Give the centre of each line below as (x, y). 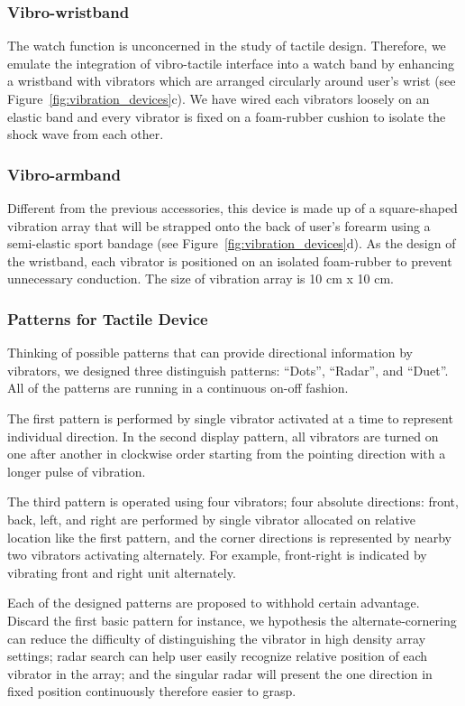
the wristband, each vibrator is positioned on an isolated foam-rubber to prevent (230, 260)
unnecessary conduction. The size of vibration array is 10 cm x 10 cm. (201, 279)
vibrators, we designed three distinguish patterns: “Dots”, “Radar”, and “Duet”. (228, 370)
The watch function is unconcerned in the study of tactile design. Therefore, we (227, 46)
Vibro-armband (64, 174)
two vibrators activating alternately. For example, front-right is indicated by (217, 555)
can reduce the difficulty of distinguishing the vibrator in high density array (217, 638)
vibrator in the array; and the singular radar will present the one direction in (220, 673)
